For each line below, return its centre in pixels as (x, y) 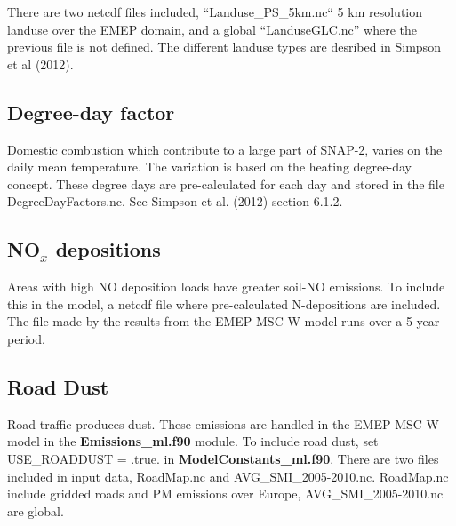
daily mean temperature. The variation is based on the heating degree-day (209, 167)
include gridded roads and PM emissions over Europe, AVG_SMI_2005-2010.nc (225, 494)
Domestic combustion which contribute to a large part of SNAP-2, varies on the (225, 149)
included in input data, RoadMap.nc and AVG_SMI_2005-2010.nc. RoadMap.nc (228, 476)
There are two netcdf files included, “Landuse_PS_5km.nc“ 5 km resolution (215, 12)
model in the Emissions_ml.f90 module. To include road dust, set (193, 441)
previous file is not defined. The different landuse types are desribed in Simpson (224, 47)
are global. (36, 510)
